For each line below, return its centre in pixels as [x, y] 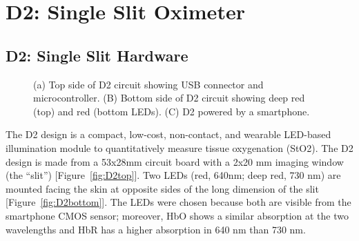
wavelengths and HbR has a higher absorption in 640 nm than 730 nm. [156, 229]
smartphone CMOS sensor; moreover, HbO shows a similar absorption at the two [177, 215]
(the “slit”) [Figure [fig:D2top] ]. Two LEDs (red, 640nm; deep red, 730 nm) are [173, 175]
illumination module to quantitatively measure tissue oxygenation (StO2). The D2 [179, 147]
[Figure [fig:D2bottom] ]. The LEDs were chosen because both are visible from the [178, 202]
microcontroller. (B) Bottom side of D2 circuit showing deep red [169, 98]
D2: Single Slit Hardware [97, 55]
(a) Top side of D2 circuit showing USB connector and [148, 84]
